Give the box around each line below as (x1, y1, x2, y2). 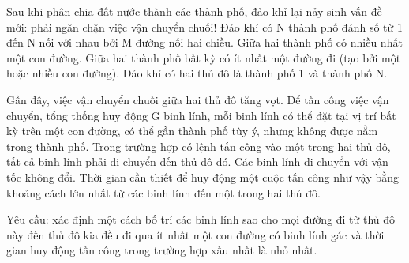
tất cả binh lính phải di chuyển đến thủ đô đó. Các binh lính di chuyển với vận (6, 153, 388, 170)
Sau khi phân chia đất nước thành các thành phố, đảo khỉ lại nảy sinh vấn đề (6, 3, 382, 19)
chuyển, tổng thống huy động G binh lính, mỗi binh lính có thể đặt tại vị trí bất (6, 107, 396, 123)
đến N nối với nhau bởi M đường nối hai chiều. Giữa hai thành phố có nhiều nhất (6, 34, 403, 51)
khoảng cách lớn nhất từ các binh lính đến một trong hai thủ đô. (6, 184, 321, 201)
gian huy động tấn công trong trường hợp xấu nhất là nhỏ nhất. (6, 242, 317, 258)
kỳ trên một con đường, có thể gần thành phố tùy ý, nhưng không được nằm (6, 122, 378, 139)
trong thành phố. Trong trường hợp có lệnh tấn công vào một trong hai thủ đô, (6, 137, 391, 154)
